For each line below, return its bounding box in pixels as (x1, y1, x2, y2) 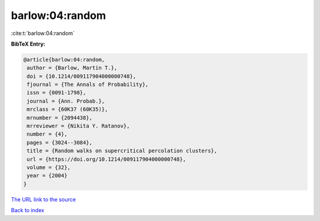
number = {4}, (27, 131, 68, 137)
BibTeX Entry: (11, 40, 46, 47)
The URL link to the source (11, 196, 76, 203)
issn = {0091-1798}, (27, 89, 87, 96)
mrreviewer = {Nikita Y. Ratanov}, (27, 123, 130, 130)
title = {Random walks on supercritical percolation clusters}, (27, 148, 217, 154)
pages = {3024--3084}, (27, 139, 93, 146)
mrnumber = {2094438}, (27, 114, 93, 121)
